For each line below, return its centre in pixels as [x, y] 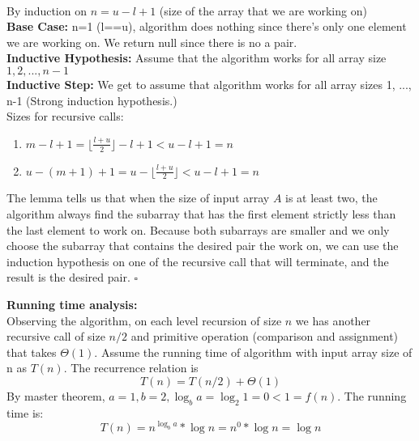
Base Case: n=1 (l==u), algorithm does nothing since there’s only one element [207, 26]
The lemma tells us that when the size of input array [138, 198]
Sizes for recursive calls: [65, 116]
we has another [333, 320]
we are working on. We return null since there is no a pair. [152, 42]
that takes [32, 352]
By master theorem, [56, 395]
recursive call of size [56, 336]
